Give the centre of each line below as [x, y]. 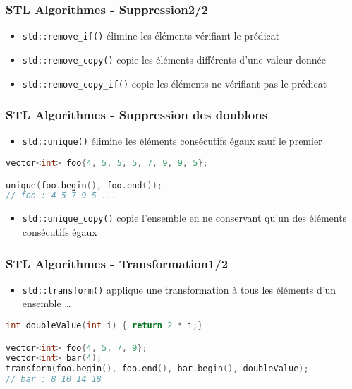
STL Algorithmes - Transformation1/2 [117, 263]
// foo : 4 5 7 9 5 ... [61, 196]
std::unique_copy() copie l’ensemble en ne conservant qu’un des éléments [184, 218]
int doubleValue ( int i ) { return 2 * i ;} [104, 326]
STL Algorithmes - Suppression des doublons [137, 115]
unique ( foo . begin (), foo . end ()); [84, 185]
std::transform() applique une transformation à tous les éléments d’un [179, 289]
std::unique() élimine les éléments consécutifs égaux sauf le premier [172, 141]
